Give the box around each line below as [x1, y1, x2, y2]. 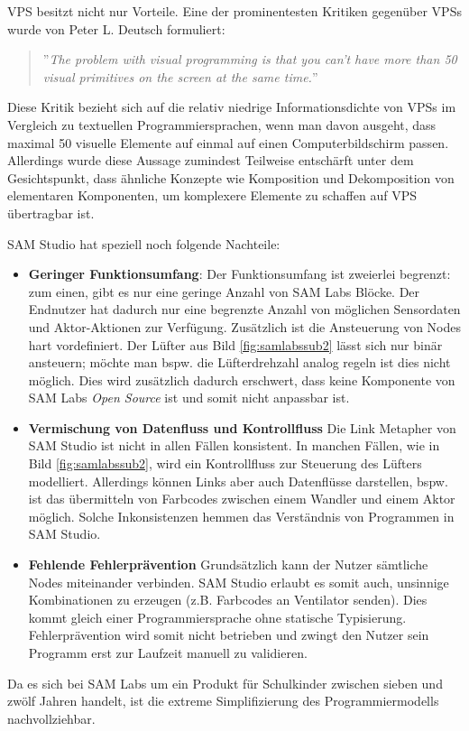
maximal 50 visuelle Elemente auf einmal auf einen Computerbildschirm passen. [7, 133, 449, 152]
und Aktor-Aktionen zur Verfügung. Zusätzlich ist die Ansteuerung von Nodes [28, 317, 462, 336]
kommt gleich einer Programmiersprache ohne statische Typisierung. [28, 607, 407, 626]
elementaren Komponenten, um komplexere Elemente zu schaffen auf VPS [7, 186, 417, 205]
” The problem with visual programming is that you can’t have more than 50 [42, 50, 457, 69]
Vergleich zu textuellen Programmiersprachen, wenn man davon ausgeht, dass [7, 115, 437, 134]
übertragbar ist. [7, 203, 95, 222]
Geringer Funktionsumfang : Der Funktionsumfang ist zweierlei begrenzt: [28, 264, 451, 283]
